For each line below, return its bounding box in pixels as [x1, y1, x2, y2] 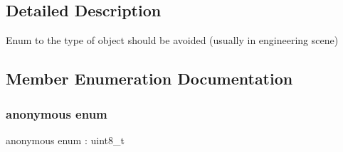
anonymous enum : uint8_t [6, 132, 125, 147]
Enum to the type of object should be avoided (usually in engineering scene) [6, 33, 339, 48]
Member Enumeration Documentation [6, 67, 293, 89]
